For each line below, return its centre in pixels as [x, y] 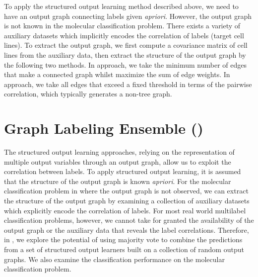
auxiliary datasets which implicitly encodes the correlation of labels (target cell [124, 35]
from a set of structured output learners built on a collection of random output [124, 249]
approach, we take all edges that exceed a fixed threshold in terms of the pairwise [128, 84]
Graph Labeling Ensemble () [104, 128]
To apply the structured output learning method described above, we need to [121, 6]
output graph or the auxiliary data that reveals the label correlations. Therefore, [127, 230]
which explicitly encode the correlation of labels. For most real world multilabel [125, 210]
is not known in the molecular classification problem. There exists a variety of [122, 26]
